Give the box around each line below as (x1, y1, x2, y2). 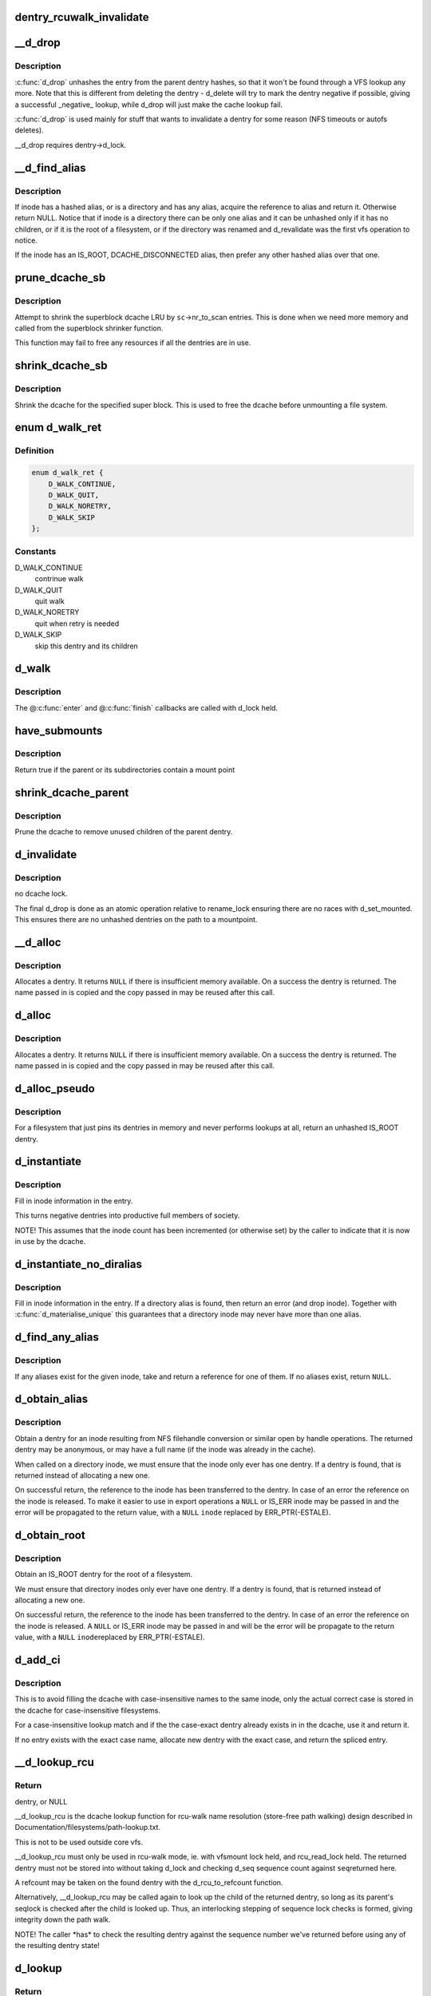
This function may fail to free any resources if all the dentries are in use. (14, 338, 251, 347)
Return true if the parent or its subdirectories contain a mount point (14, 765, 235, 774)
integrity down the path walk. (14, 1915, 111, 1924)
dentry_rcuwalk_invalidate (14, 10, 149, 24)
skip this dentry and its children (34, 641, 139, 651)
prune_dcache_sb (14, 271, 106, 285)
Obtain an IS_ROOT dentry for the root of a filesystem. (14, 1570, 193, 1579)
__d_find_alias (14, 160, 87, 175)
